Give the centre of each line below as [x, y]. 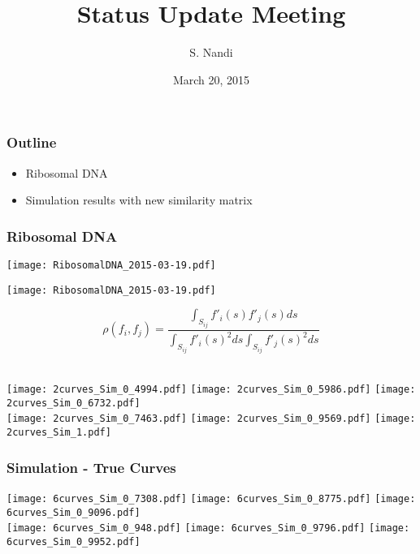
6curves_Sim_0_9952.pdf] [74, 541]
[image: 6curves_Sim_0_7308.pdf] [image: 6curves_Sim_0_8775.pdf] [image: [211, 499]
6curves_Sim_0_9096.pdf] [74, 512]
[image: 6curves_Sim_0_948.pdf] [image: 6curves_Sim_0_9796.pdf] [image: [208, 528]
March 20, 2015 [211, 79]
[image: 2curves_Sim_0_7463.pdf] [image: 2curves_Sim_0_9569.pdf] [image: [211, 419]
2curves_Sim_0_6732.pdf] [74, 403]
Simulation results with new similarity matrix [139, 200]
